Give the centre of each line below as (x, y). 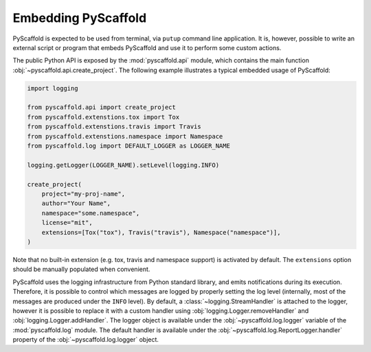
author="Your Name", (76, 203)
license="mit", (67, 223)
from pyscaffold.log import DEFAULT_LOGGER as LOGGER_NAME (128, 146)
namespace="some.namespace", (91, 213)
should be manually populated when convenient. (81, 269)
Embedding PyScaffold (80, 18)
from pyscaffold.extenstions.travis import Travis (114, 127)
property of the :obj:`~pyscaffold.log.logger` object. (86, 340)
